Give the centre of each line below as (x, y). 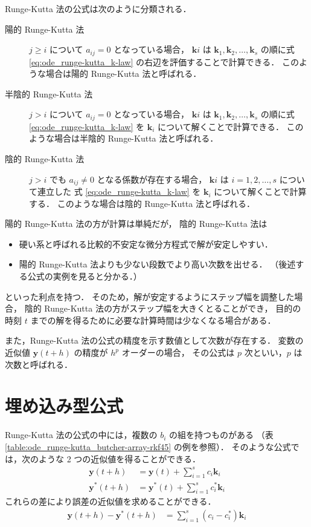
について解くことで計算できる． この (231, 126)
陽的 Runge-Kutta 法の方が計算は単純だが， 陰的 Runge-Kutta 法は (136, 224)
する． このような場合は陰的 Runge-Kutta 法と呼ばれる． (142, 203)
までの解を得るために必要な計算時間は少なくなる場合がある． (153, 320)
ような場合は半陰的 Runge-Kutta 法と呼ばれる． (124, 138)
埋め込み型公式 (64, 406)
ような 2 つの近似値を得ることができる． (120, 458)
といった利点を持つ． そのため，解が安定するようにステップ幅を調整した (150, 296)
